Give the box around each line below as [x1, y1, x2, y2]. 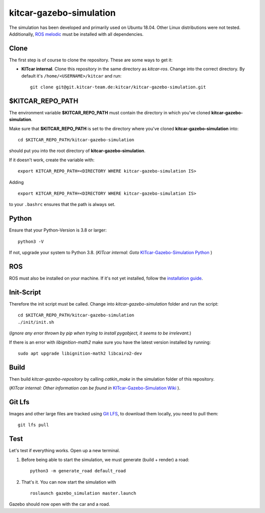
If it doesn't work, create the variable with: [9, 157, 95, 163]
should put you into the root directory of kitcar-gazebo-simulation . [9, 148, 146, 154]
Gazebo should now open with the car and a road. [9, 501, 110, 507]
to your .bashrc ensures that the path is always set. [9, 202, 115, 207]
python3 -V [18, 238, 44, 244]
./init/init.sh [18, 319, 54, 325]
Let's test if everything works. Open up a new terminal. [9, 448, 120, 454]
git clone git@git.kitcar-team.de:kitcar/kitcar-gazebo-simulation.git [30, 84, 206, 90]
